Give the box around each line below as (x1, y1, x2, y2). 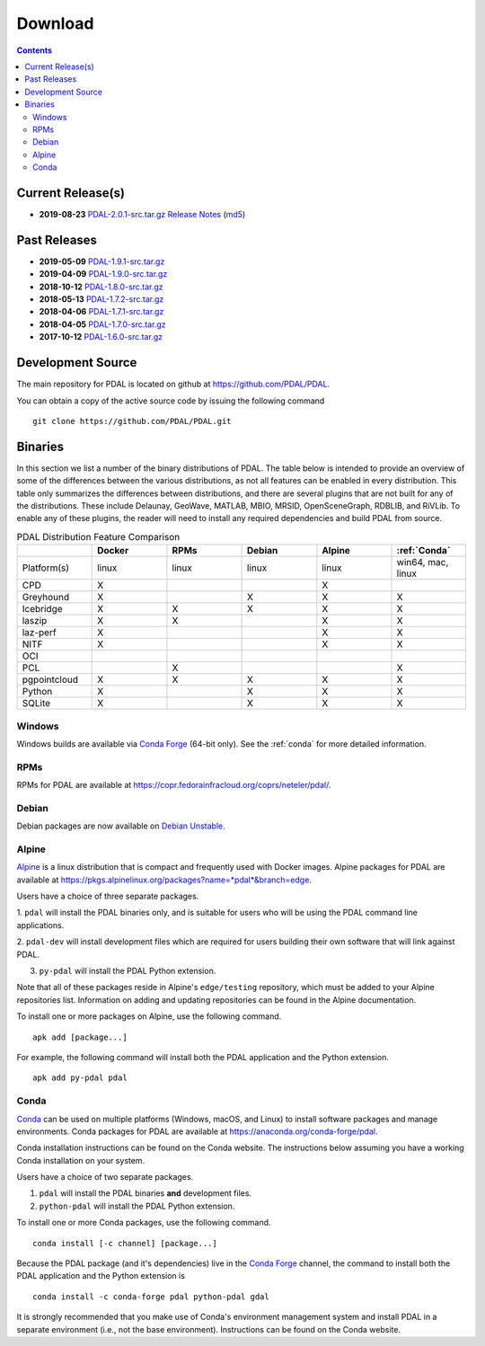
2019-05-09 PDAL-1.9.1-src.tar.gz (39, 256, 165, 267)
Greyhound (22, 591, 70, 604)
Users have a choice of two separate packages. (16, 1172, 194, 1182)
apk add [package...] (32, 1032, 128, 1042)
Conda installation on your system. (16, 1155, 145, 1165)
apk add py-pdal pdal (32, 1073, 128, 1083)
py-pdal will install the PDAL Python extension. (39, 966, 216, 977)
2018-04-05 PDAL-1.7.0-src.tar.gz (39, 319, 166, 330)
